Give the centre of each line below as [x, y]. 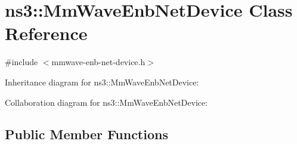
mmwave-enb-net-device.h [98, 62]
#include [21, 62]
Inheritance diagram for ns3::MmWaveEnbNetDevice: [102, 82]
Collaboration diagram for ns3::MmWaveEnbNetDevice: [106, 102]
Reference [46, 33]
